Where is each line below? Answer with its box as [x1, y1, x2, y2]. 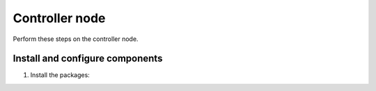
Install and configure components [13, 53, 163, 65]
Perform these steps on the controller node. [13, 35, 139, 43]
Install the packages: [30, 71, 90, 79]
